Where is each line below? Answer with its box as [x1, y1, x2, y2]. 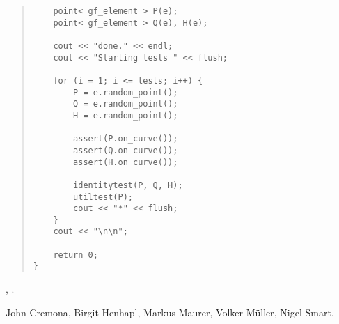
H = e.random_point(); [73, 110, 178, 121]
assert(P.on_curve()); [73, 134, 178, 144]
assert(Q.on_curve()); [73, 145, 178, 155]
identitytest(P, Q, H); [73, 180, 183, 190]
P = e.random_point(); [73, 87, 178, 98]
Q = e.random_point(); [73, 99, 178, 109]
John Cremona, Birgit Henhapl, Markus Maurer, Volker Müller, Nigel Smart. [6, 304, 334, 319]
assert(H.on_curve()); [73, 157, 178, 167]
